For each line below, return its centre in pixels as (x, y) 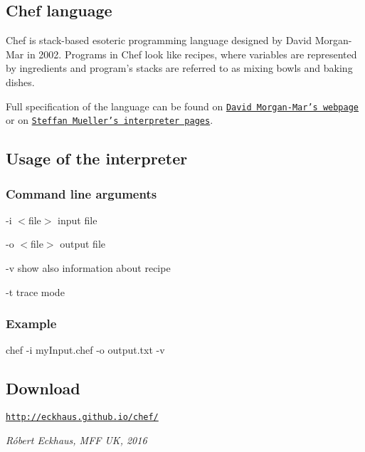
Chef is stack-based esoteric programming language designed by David (159, 40)
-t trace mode (35, 291)
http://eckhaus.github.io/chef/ (82, 417)
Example (31, 324)
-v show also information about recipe (88, 268)
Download (43, 388)
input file (78, 220)
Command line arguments (81, 193)
